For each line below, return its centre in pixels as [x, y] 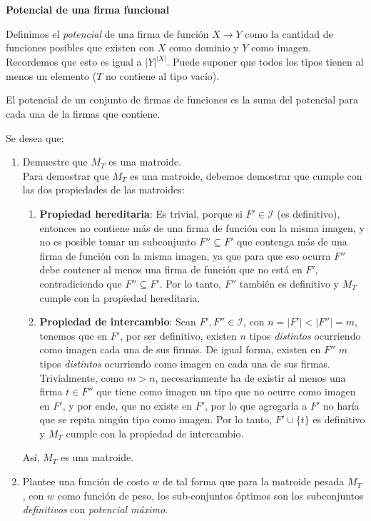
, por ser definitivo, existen [178, 335]
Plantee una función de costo [86, 481]
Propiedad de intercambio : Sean [118, 322]
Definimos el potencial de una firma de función [107, 33]
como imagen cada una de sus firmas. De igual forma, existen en [180, 349]
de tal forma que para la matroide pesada [253, 481]
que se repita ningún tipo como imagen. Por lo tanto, [156, 419]
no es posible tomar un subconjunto [118, 242]
